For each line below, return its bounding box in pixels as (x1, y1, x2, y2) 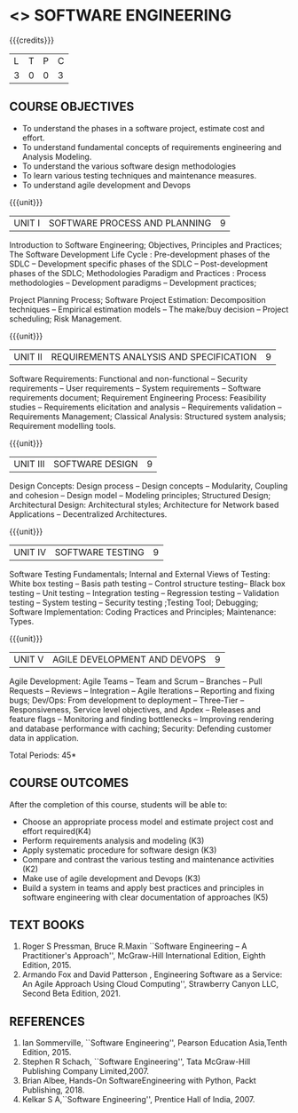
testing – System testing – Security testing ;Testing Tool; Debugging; (9, 597, 259, 608)
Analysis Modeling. (21, 151, 92, 162)
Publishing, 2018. (21, 1085, 85, 1095)
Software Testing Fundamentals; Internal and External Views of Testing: (9, 568, 271, 579)
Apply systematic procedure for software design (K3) (21, 845, 217, 855)
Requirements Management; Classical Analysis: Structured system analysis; (9, 410, 286, 422)
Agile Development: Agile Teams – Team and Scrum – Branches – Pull (9, 676, 263, 687)
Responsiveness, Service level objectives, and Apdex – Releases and (9, 704, 262, 715)
